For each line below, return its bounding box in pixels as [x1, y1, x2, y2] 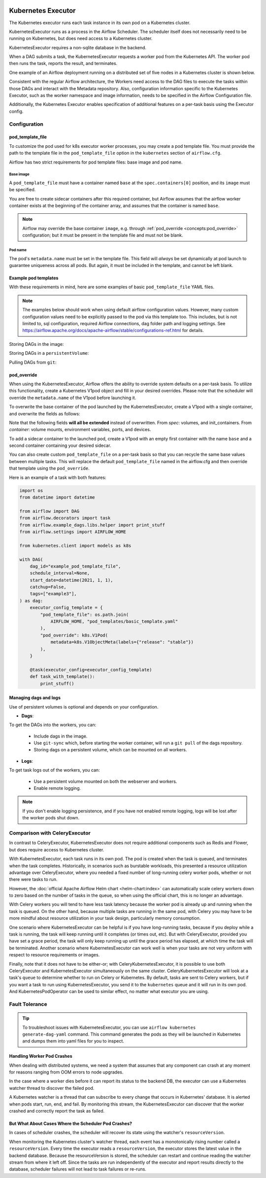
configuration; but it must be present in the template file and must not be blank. [22, 232, 183, 238]
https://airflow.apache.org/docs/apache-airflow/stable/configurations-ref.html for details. [22, 328, 204, 334]
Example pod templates [9, 275, 59, 281]
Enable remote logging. [33, 785, 81, 791]
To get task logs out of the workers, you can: [9, 767, 100, 773]
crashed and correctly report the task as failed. [9, 1108, 105, 1114]
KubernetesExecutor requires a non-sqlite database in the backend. [9, 44, 147, 50]
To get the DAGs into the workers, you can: [9, 722, 97, 728]
